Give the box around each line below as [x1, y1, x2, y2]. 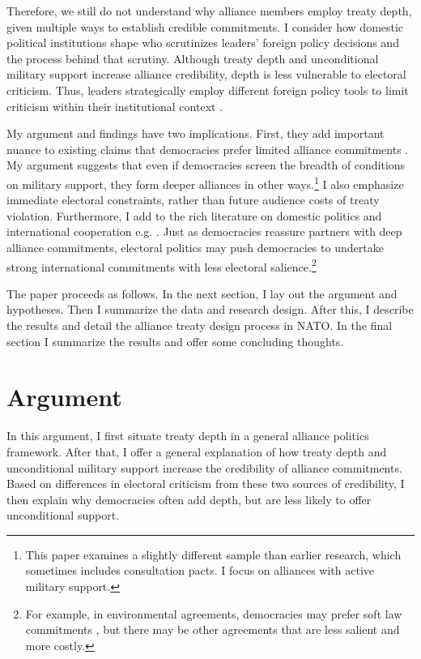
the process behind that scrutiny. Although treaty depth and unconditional [6, 49, 379, 66]
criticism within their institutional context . [6, 97, 223, 114]
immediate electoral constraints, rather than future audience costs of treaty [6, 191, 380, 208]
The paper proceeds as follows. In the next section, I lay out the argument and [6, 285, 398, 302]
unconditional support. [6, 507, 120, 524]
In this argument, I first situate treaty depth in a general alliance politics [6, 427, 369, 444]
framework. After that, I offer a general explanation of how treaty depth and [6, 443, 387, 460]
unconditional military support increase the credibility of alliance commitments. [6, 459, 402, 476]
